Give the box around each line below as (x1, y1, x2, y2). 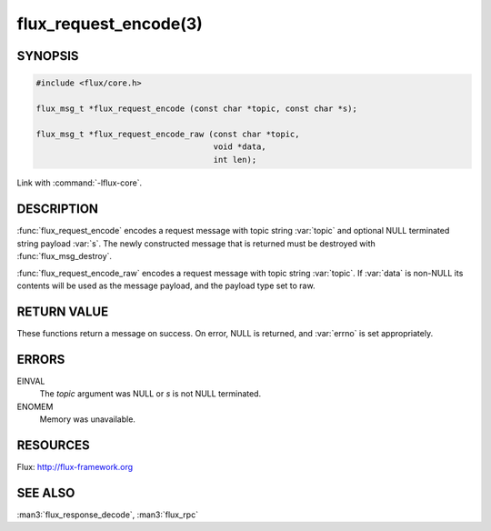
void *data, (213, 142, 267, 152)
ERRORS (16, 351, 65, 367)
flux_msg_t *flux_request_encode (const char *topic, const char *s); (35, 103, 358, 114)
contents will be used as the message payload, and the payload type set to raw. (16, 280, 316, 291)
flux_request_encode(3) (16, 14, 204, 34)
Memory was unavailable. (39, 414, 136, 425)
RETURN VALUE (16, 304, 109, 319)
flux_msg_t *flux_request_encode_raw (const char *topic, (35, 128, 300, 139)
